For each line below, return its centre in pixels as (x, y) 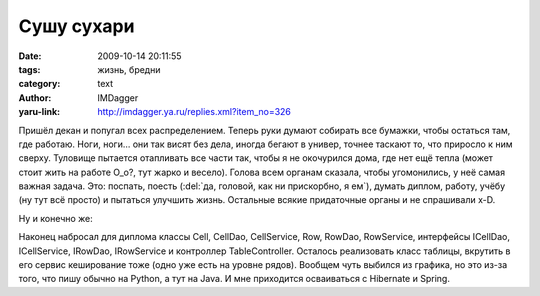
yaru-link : (39, 112)
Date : (30, 56)
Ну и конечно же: (56, 218)
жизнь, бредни (129, 69)
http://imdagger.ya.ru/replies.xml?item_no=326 (194, 112)
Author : (35, 97)
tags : (29, 69)
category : (39, 84)
